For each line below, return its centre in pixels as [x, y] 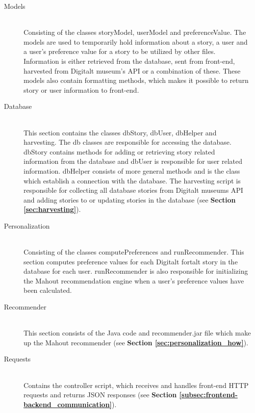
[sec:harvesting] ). [52, 209]
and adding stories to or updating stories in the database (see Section [130, 199]
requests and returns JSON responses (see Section [100, 395]
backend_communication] [68, 404]
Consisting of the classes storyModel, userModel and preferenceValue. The [135, 32]
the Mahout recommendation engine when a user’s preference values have [134, 280]
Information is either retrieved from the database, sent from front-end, [129, 61]
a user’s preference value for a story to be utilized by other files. [120, 51]
